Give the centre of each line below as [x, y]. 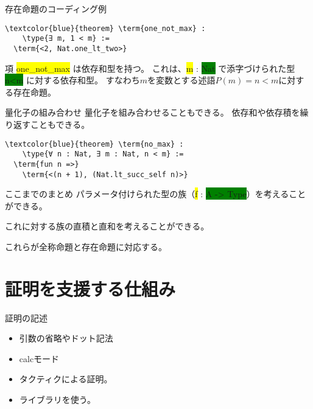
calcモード [39, 358]
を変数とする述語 [181, 80]
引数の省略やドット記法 [66, 338]
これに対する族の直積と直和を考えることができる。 [107, 226]
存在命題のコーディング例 [56, 9]
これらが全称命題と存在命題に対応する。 [86, 246]
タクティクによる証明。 [66, 379]
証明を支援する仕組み [90, 288]
